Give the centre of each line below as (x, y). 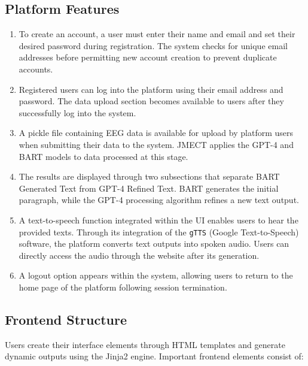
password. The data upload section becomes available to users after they (151, 101)
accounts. (36, 69)
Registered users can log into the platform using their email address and (151, 89)
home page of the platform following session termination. (123, 287)
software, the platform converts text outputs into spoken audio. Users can (154, 244)
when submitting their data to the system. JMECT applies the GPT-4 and (156, 144)
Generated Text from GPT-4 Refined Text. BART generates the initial (149, 188)
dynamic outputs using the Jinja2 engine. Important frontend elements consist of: (154, 356)
